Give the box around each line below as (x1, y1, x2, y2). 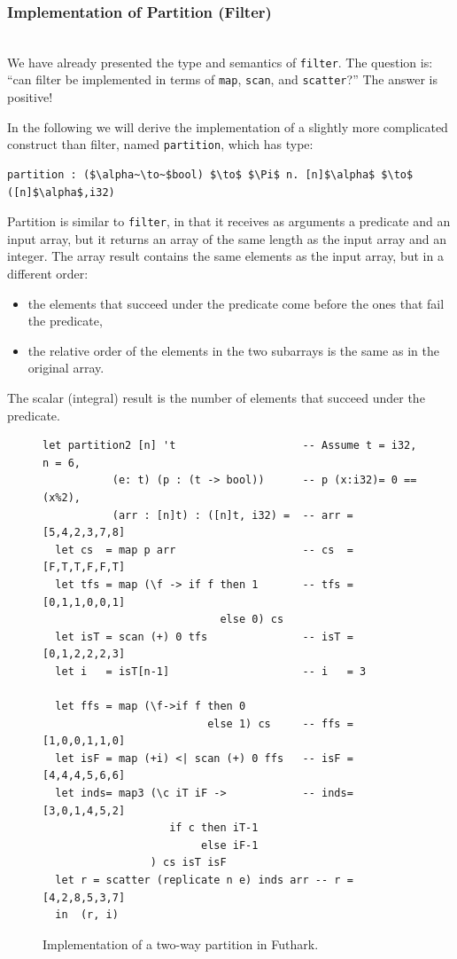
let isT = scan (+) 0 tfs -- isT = (55, 630, 353, 643)
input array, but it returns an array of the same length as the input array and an (7, 229, 447, 248)
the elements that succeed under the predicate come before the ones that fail (27, 294, 445, 312)
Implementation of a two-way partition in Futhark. (43, 934, 319, 953)
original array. (27, 358, 105, 377)
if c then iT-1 (169, 821, 259, 835)
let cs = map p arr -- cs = (55, 543, 353, 556)
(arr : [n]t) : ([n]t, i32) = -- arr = (112, 508, 353, 522)
